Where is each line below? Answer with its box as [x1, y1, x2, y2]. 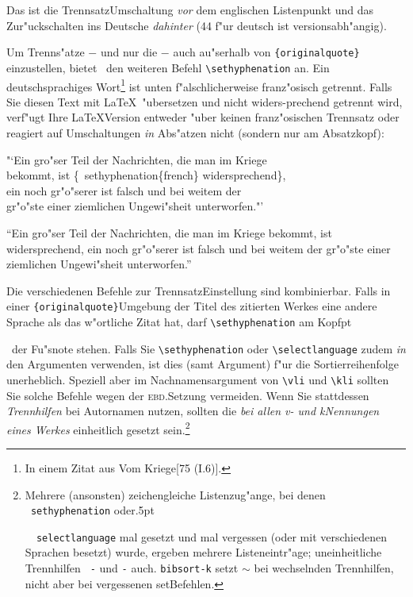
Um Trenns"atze [6, 44, 85, 60]
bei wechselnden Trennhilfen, [254, 560, 394, 576]
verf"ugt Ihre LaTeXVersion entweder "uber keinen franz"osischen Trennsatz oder [6, 109, 400, 125]
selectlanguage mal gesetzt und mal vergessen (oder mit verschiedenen [36, 528, 387, 545]
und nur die [100, 44, 158, 60]
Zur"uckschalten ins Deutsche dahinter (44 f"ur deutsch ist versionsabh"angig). [6, 17, 387, 33]
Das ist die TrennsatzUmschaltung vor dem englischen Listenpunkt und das [6, 2, 374, 17]
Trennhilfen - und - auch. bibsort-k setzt [25, 560, 239, 576]
